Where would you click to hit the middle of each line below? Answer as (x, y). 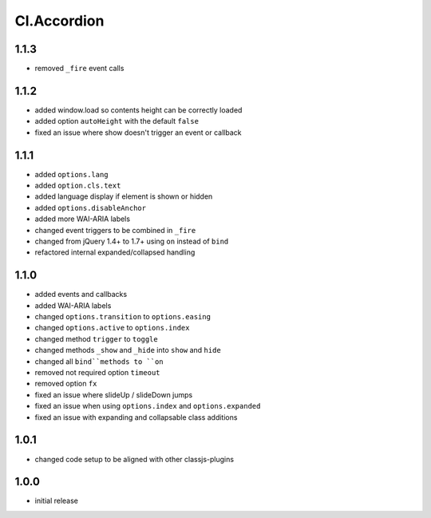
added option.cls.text (78, 186)
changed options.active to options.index (112, 328)
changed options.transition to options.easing (123, 317)
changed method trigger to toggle (97, 338)
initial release (57, 501)
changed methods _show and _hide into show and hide (128, 350)
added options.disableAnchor (91, 208)
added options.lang (71, 174)
